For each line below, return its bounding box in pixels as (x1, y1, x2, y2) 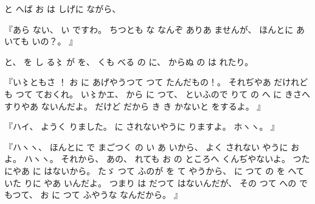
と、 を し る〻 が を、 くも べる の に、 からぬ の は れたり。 (4, 55, 254, 68)
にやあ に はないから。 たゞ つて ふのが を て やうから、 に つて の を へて (4, 164, 305, 177)
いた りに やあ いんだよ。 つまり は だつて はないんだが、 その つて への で (4, 176, 308, 189)
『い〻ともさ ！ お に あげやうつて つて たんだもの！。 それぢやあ (4, 76, 271, 88)
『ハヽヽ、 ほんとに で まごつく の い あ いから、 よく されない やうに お (4, 140, 300, 153)
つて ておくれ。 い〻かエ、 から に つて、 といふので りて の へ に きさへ (15, 87, 310, 100)
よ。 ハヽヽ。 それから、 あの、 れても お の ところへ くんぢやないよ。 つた (4, 152, 310, 165)
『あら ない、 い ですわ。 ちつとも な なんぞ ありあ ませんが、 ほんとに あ (4, 23, 305, 35)
